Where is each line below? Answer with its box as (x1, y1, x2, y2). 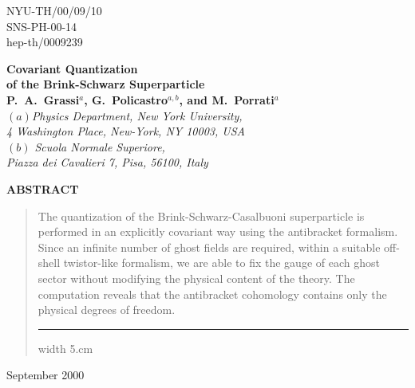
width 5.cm (38, 339, 93, 356)
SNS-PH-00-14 (6, 18, 77, 34)
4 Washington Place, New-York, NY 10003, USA (6, 123, 245, 139)
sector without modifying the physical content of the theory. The (38, 269, 355, 286)
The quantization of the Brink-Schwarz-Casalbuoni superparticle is (38, 207, 365, 224)
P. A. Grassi (6, 91, 80, 108)
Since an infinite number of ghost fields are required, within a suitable (38, 238, 381, 255)
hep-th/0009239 (6, 33, 83, 50)
